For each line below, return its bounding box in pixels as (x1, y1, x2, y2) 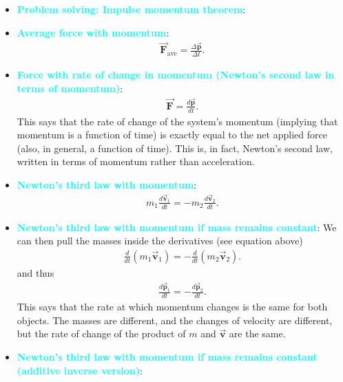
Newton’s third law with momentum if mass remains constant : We (17, 220, 337, 234)
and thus (17, 265, 54, 279)
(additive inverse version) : (17, 363, 143, 377)
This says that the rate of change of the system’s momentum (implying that (17, 114, 338, 128)
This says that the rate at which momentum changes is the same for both (17, 299, 328, 314)
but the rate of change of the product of (17, 326, 186, 341)
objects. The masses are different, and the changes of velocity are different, (17, 312, 333, 327)
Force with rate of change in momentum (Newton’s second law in (17, 67, 335, 82)
